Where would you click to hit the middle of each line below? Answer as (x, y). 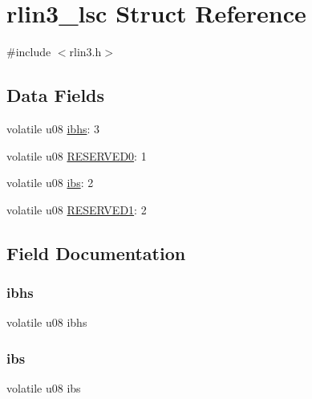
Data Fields (56, 95)
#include (29, 52)
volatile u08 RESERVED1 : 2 (77, 209)
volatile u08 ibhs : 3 (53, 128)
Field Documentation (96, 252)
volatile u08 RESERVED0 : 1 (77, 155)
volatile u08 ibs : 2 (50, 183)
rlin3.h (85, 52)
